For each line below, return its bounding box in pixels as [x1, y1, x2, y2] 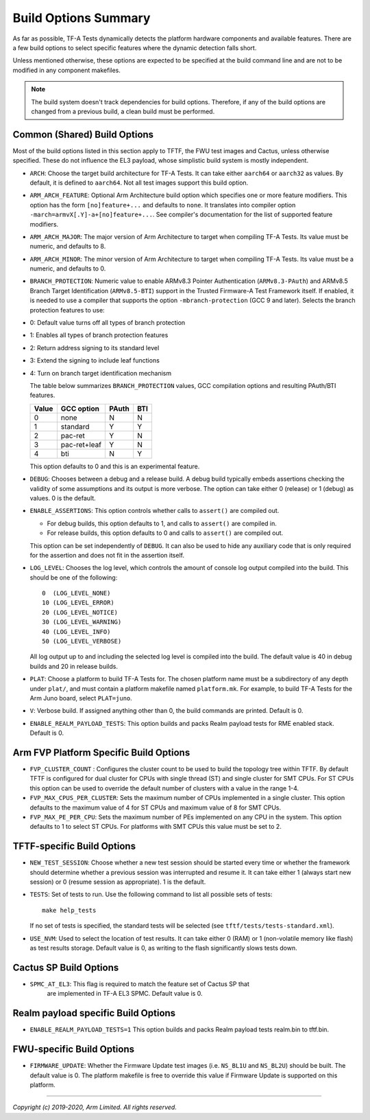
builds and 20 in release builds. [29, 662, 118, 670]
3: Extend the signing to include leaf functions [29, 356, 160, 365]
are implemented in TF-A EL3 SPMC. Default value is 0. [47, 990, 203, 998]
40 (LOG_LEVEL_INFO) [42, 628, 111, 635]
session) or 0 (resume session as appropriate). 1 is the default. [29, 878, 206, 886]
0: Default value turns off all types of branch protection [29, 319, 186, 327]
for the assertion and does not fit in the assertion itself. [29, 551, 185, 559]
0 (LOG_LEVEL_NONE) [42, 589, 111, 597]
